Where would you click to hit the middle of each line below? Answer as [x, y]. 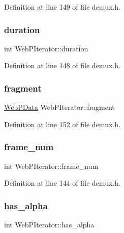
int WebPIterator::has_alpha [49, 225]
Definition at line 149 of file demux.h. [62, 7]
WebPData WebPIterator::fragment [59, 107]
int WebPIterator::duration [46, 48]
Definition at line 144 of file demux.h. [62, 183]
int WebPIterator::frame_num [51, 166]
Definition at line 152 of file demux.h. [62, 124]
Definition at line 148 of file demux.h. [62, 65]
